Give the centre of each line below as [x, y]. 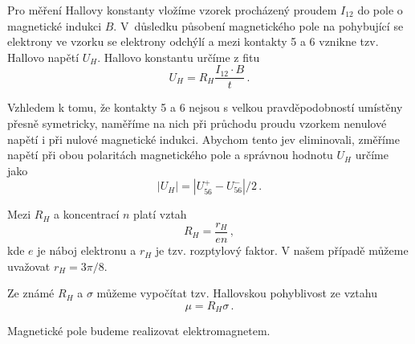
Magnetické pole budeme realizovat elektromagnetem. [139, 331]
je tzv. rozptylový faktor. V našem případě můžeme [282, 250]
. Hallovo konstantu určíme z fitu [179, 57]
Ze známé [31, 293]
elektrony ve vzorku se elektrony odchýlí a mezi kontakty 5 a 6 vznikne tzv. [193, 41]
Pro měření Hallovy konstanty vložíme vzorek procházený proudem [172, 10]
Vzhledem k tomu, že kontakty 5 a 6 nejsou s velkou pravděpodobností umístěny [205, 107]
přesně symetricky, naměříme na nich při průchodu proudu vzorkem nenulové [197, 123]
